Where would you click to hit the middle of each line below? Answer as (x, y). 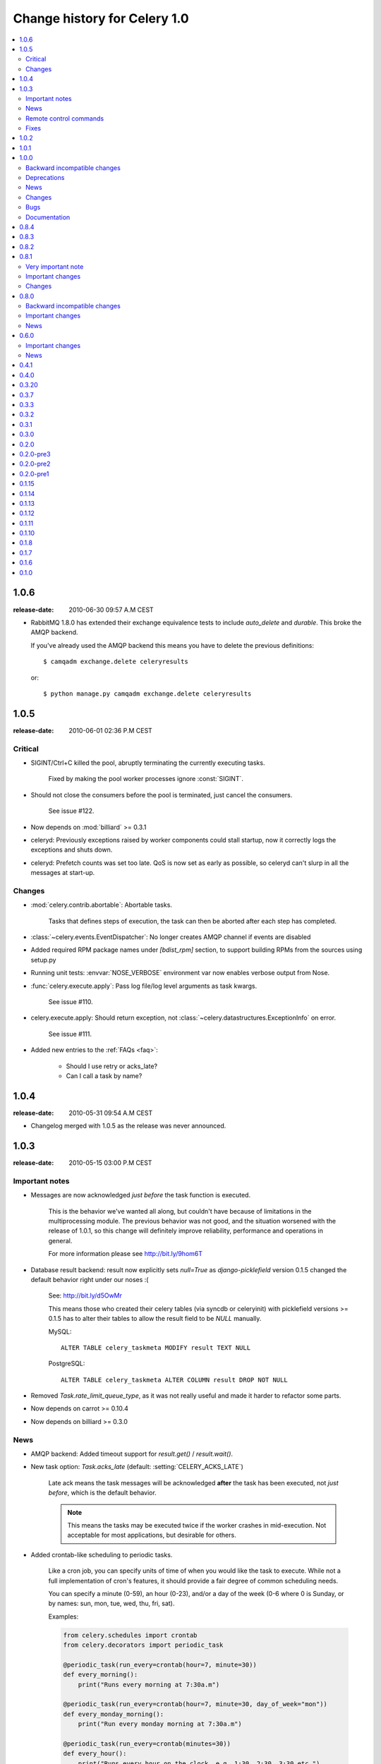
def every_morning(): (101, 1675)
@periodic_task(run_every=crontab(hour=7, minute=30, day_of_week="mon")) (195, 1704)
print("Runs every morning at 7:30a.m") (149, 1684)
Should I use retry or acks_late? (112, 1066)
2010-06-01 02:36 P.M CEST (111, 730)
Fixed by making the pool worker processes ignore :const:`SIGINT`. (146, 779)
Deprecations (45, 178)
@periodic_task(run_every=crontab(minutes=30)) (147, 1744)
